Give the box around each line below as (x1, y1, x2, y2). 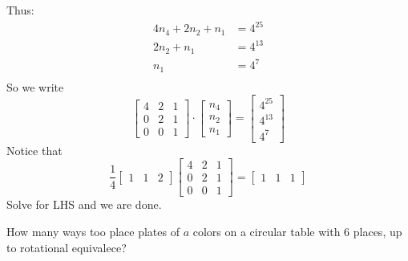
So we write (6, 78, 64, 95)
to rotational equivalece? (6, 239, 127, 255)
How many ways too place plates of (6, 223, 180, 240)
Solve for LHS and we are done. (6, 196, 162, 213)
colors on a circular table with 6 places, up (192, 223, 402, 240)
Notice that (6, 141, 63, 158)
